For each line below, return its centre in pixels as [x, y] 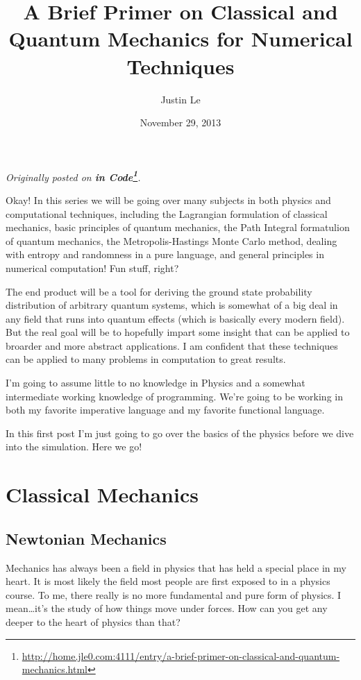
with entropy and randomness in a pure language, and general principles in [165, 254]
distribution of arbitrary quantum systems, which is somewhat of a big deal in [172, 305]
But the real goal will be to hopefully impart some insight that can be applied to [178, 332]
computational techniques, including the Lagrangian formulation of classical [167, 213]
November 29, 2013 [180, 122]
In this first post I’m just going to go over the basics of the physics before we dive [180, 433]
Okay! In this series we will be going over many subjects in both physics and [168, 199]
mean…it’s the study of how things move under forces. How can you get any [167, 608]
